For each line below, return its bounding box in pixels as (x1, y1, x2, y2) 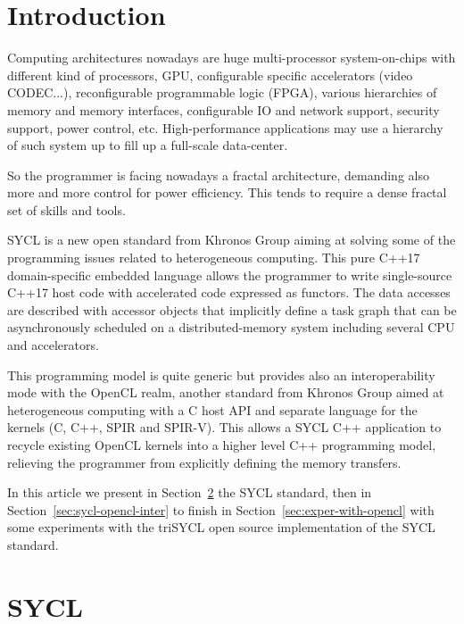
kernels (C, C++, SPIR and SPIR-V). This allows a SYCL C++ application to (7, 418, 442, 437)
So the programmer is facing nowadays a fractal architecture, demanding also (7, 165, 429, 184)
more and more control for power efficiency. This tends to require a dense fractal (7, 183, 447, 202)
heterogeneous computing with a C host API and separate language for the (7, 400, 418, 419)
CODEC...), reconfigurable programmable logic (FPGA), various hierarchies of (7, 83, 437, 102)
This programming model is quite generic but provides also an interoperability (7, 365, 435, 384)
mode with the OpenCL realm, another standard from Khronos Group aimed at (7, 383, 444, 402)
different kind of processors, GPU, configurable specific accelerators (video (7, 65, 413, 84)
